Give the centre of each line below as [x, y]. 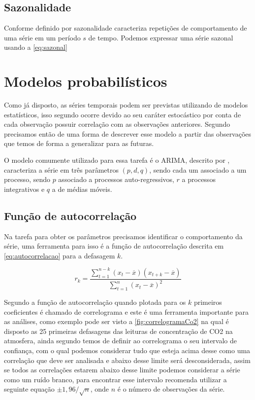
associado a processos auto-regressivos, [116, 179]
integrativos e [24, 189]
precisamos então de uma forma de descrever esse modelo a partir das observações [128, 133]
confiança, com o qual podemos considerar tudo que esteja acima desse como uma [127, 350]
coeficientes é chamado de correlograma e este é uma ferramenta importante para [126, 311]
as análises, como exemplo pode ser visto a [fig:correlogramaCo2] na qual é [116, 321]
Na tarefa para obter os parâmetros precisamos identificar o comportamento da [123, 236]
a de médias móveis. [82, 189]
